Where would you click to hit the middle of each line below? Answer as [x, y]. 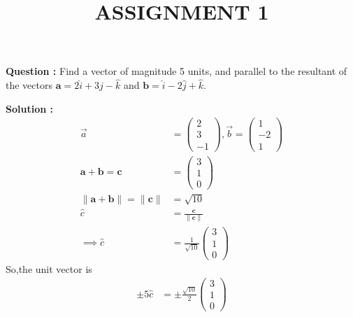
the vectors [29, 85]
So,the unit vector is [49, 268]
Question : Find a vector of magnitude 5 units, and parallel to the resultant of [176, 71]
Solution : [29, 108]
